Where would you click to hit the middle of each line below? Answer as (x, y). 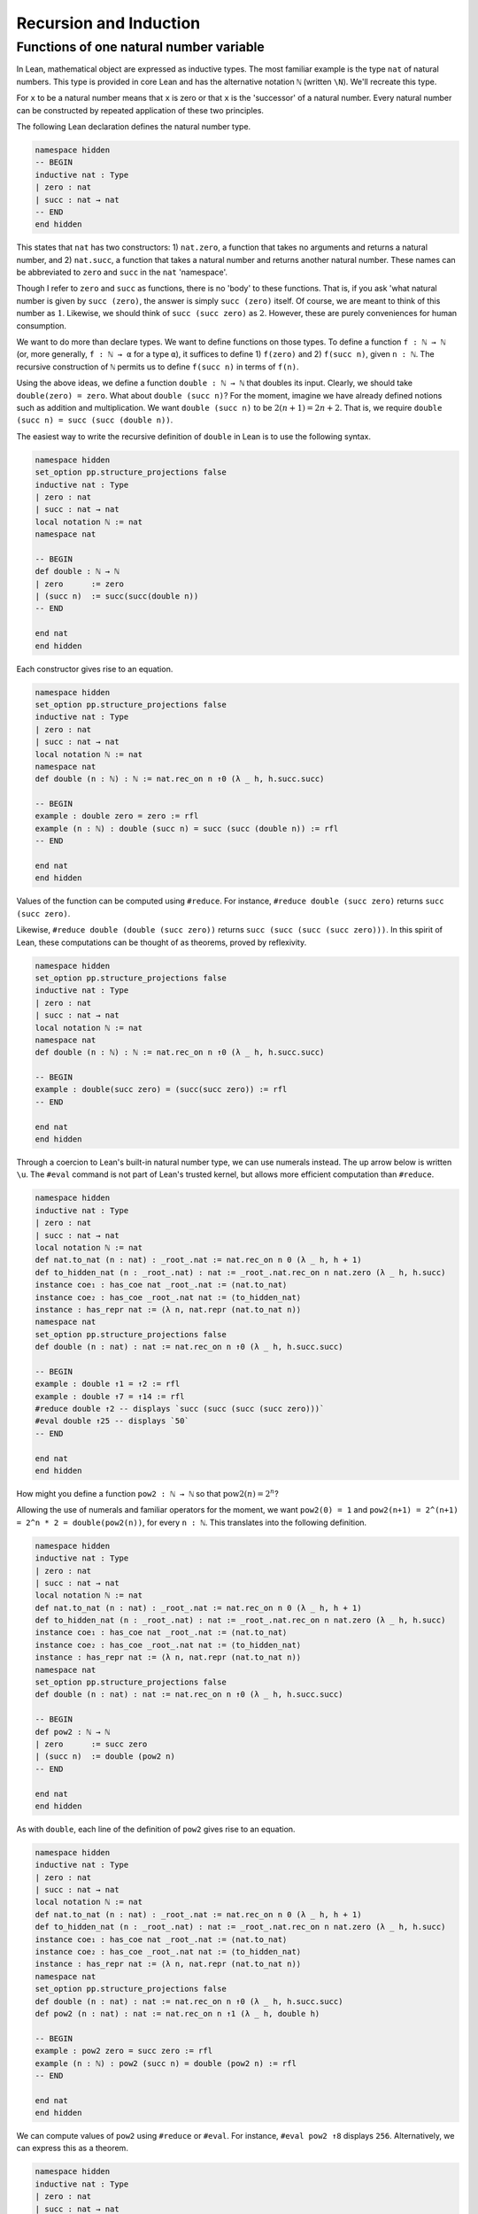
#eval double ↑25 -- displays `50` (112, 1421)
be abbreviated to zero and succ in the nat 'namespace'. (122, 272)
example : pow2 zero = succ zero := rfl (123, 2051)
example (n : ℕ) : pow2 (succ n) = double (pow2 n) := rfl (166, 2063)
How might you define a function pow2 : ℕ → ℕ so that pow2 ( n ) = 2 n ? (147, 1493)
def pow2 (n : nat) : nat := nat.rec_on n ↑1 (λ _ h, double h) (177, 2013)
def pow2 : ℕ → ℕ (73, 1732)
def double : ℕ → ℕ (77, 572)
